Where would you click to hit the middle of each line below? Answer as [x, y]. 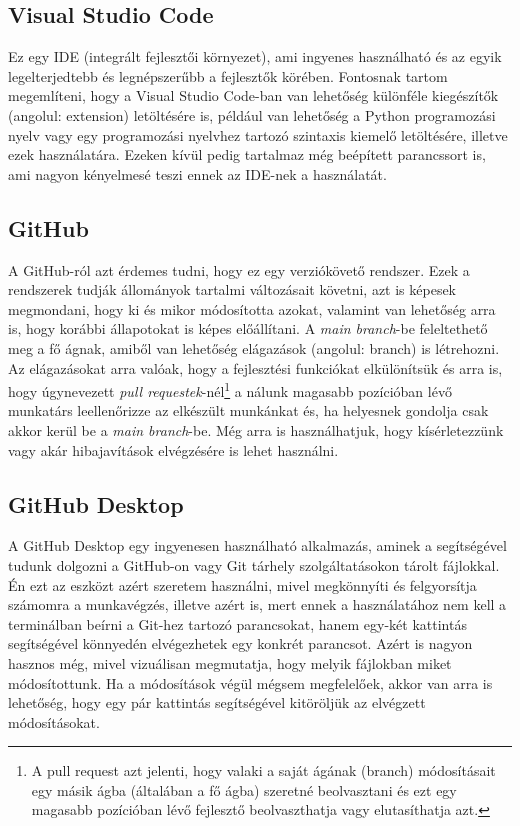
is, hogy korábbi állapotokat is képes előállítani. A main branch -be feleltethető [248, 328]
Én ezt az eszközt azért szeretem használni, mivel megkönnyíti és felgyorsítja [242, 584]
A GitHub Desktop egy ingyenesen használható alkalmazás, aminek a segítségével [257, 545]
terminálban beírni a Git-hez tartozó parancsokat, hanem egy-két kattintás [237, 623]
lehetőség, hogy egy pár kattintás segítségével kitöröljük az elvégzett [217, 702]
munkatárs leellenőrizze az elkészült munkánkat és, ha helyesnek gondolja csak [248, 410]
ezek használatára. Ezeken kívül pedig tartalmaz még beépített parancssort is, [247, 154]
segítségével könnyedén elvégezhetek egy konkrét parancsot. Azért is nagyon [240, 643]
